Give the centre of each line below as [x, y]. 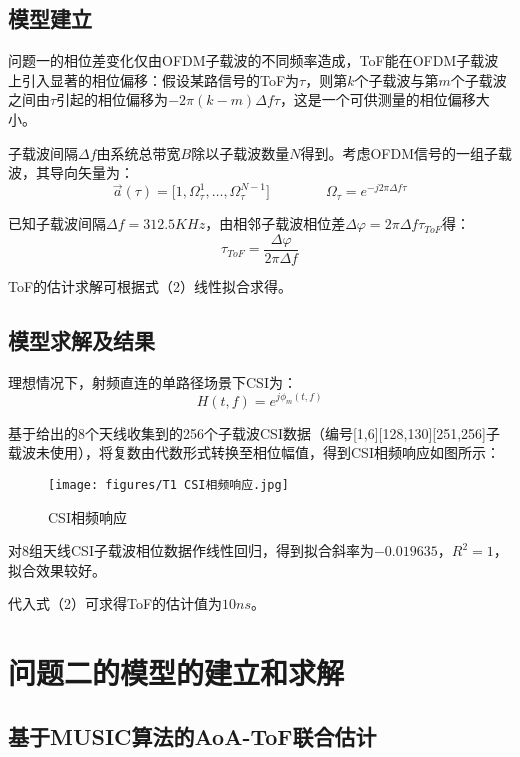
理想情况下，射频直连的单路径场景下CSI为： [152, 381]
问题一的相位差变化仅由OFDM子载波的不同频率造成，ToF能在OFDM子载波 [253, 60]
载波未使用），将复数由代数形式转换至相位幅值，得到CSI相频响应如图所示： [254, 452]
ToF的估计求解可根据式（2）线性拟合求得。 [150, 285]
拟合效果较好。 [57, 569]
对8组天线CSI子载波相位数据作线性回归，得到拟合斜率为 [191, 550]
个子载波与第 [396, 79]
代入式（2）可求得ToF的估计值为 [115, 603]
